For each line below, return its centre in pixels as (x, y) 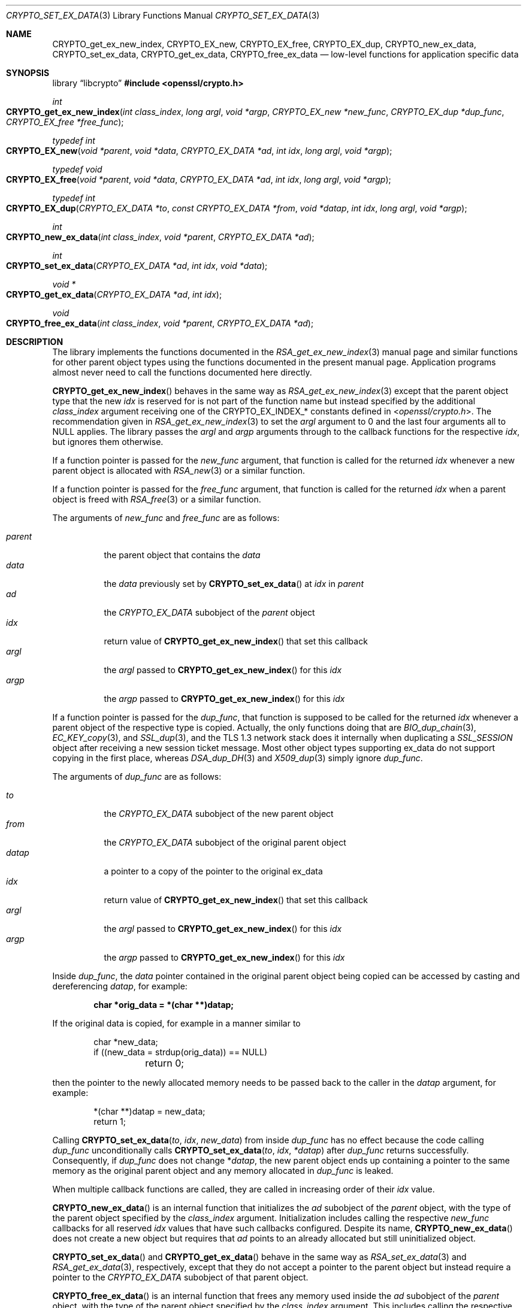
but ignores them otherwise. (108, 442)
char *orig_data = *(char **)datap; (164, 1005)
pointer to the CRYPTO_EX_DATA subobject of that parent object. (180, 1277)
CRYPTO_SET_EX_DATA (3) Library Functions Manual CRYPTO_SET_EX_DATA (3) (163, 15)
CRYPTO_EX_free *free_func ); (65, 122)
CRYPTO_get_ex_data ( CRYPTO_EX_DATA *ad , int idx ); (114, 294)
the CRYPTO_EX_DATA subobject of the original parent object (225, 842)
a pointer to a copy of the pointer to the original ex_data (213, 871)
